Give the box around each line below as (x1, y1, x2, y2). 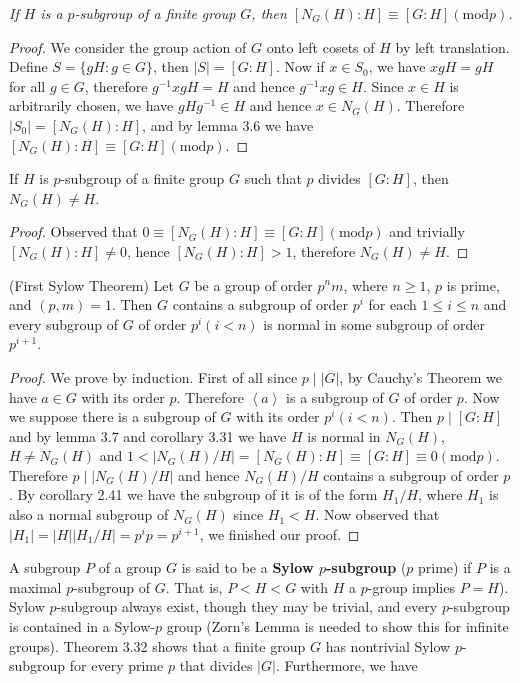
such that (244, 168, 302, 189)
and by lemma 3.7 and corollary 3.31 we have (9, 425, 287, 446)
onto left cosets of (266, 36, 375, 57)
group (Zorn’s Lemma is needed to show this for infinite (166, 616, 509, 637)
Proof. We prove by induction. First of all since (9, 366, 298, 387)
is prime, (446, 274, 500, 295)
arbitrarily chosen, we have (9, 95, 174, 116)
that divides (179, 655, 253, 676)
